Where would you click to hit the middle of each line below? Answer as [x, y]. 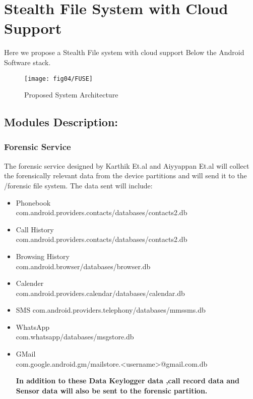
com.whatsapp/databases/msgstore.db [75, 337]
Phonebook [33, 202]
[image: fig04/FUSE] [59, 79]
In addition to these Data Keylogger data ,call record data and [128, 381]
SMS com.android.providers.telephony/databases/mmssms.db [111, 310]
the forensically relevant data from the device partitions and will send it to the [125, 176]
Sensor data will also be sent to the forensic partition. [112, 390]
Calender [30, 283]
